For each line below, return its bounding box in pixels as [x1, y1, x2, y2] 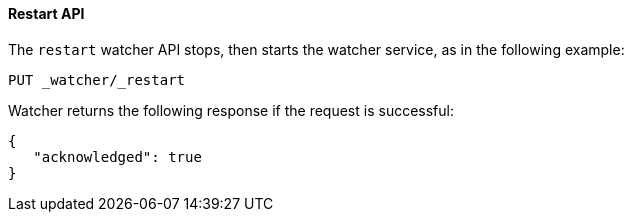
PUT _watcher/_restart [8, 71, 186, 88]
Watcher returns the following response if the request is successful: [8, 101, 454, 119]
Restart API [8, 5, 85, 22]
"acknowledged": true [33, 148, 202, 165]
